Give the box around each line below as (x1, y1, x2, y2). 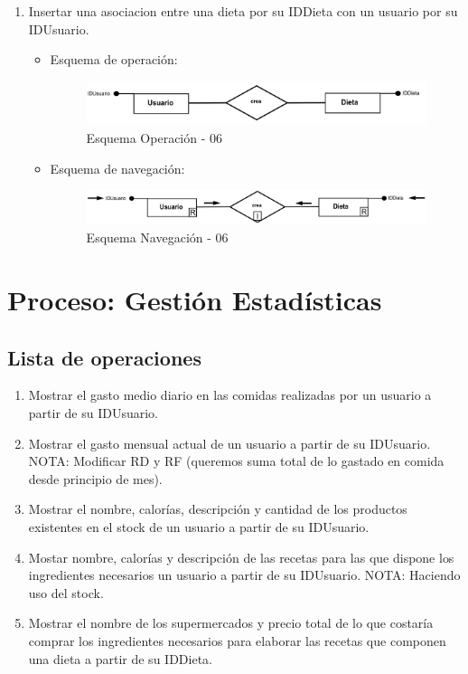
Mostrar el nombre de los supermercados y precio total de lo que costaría (28, 613, 434, 632)
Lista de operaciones (7, 343, 201, 371)
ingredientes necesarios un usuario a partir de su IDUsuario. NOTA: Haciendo (28, 565, 461, 584)
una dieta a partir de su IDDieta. (28, 649, 212, 668)
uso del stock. (28, 583, 104, 602)
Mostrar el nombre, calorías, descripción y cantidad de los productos (28, 499, 407, 518)
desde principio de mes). (28, 469, 163, 488)
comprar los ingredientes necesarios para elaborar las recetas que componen (28, 631, 446, 650)
